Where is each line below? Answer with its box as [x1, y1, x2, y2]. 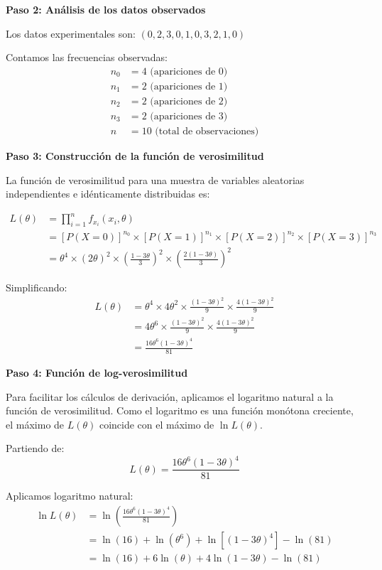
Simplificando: [6, 280, 67, 295]
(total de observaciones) [155, 126, 259, 136]
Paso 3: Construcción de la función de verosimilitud [6, 148, 264, 163]
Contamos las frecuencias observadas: [6, 50, 168, 65]
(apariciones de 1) [150, 81, 228, 92]
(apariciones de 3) [150, 111, 228, 122]
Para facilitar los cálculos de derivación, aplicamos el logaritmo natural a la [6, 389, 334, 404]
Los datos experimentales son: [6, 26, 136, 41]
